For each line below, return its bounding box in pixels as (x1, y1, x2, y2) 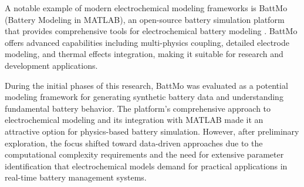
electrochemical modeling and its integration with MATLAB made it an (5, 113, 264, 126)
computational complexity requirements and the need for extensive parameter (5, 148, 284, 161)
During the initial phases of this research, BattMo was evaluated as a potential (5, 79, 288, 91)
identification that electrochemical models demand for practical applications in (5, 159, 288, 172)
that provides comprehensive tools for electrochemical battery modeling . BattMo (5, 25, 298, 37)
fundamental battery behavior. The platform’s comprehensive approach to (5, 102, 271, 114)
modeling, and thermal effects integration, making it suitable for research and (5, 48, 283, 60)
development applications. (5, 59, 98, 71)
